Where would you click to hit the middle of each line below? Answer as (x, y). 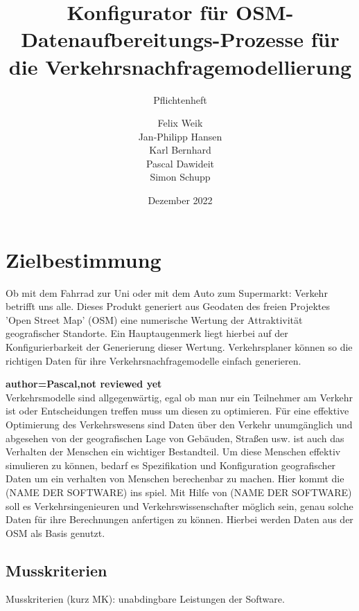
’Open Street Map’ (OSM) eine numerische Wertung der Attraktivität (154, 319)
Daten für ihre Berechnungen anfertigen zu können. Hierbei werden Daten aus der (179, 519)
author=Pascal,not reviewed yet (84, 384)
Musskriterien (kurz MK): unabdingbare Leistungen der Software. (145, 599)
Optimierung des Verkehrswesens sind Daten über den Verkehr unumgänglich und (179, 424)
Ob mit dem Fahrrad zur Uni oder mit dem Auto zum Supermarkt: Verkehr (167, 292)
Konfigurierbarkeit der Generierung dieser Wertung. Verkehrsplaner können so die (179, 346)
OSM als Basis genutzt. (55, 532)
